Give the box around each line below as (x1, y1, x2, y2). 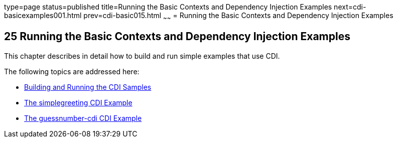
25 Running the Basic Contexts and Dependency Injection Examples (4, 30, 350, 43)
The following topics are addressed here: (4, 67, 140, 76)
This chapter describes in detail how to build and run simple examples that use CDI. (4, 51, 280, 60)
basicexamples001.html (4, 11, 82, 20)
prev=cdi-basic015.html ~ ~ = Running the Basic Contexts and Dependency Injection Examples (83, 11, 393, 22)
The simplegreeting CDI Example (24, 98, 133, 107)
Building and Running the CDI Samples (24, 82, 152, 91)
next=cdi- (334, 3, 366, 11)
